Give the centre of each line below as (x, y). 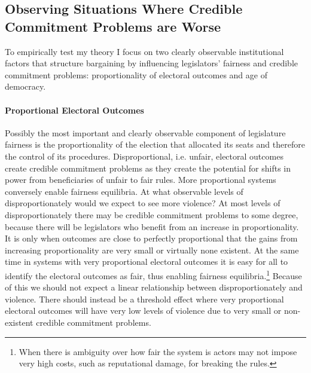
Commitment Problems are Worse (113, 26)
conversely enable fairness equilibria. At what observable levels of (124, 191)
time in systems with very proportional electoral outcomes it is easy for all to (147, 262)
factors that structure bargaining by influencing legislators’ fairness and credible (152, 63)
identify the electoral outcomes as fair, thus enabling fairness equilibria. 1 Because (153, 274)
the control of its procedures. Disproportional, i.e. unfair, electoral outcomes (144, 156)
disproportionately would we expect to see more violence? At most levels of (143, 203)
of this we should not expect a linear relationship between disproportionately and (154, 287)
